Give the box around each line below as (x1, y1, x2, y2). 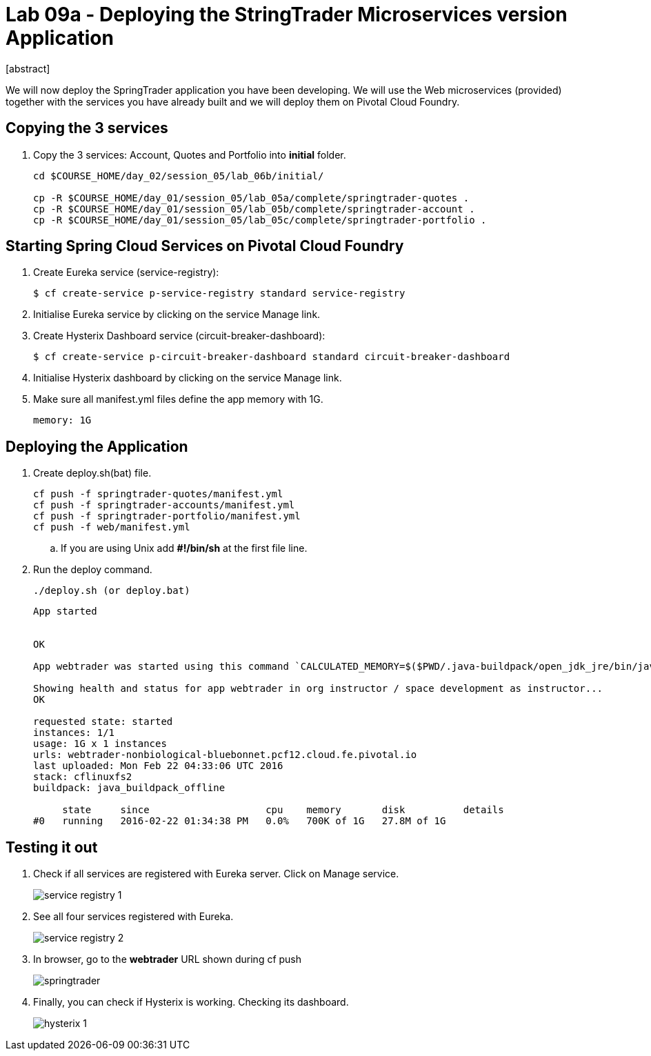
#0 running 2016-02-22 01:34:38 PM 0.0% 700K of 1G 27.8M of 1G (33, 815, 446, 827)
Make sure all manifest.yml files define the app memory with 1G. (33, 393, 323, 406)
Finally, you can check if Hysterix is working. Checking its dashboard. (33, 996, 349, 1008)
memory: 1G (33, 415, 92, 426)
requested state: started (33, 716, 173, 728)
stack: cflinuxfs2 (33, 771, 132, 783)
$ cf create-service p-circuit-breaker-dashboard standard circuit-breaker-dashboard (33, 351, 510, 363)
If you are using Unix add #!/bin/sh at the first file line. (61, 542, 308, 555)
